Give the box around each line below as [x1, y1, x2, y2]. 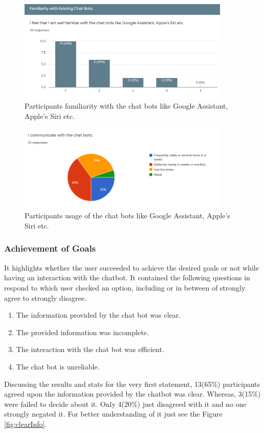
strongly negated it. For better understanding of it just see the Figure [4, 408, 223, 419]
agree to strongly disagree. [4, 292, 86, 303]
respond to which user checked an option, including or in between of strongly [4, 282, 246, 293]
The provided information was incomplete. [16, 326, 149, 337]
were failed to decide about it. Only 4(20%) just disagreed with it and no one [4, 398, 247, 409]
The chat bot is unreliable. [16, 361, 100, 372]
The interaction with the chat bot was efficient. [16, 344, 164, 355]
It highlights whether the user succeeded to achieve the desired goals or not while [4, 262, 259, 273]
